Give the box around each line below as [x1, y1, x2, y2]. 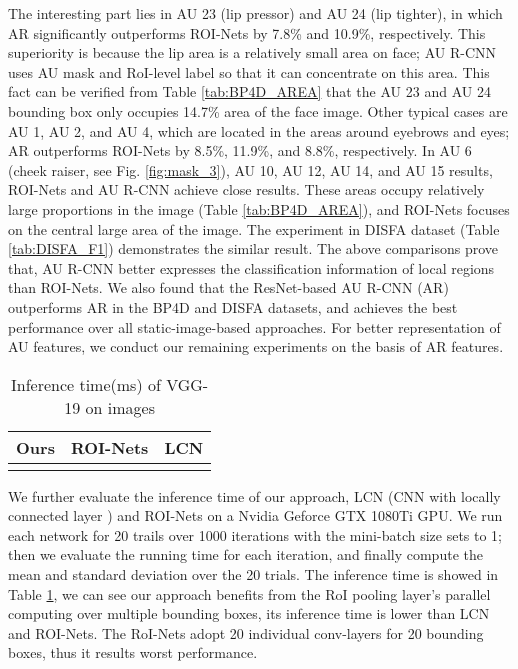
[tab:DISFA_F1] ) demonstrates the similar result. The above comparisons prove [8, 238, 499, 259]
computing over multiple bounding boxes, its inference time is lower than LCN [8, 603, 490, 624]
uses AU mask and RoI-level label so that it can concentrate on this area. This [8, 61, 490, 82]
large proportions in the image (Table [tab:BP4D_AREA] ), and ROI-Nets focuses [8, 198, 510, 219]
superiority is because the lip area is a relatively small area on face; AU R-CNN [8, 42, 496, 63]
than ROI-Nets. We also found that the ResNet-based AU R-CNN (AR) [8, 277, 449, 298]
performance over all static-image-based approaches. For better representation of [8, 316, 501, 337]
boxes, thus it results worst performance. [8, 642, 258, 663]
